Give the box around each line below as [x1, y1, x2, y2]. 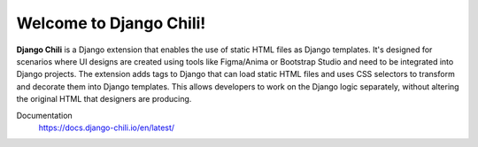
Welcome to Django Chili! [16, 13, 206, 33]
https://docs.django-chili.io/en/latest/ [38, 122, 175, 133]
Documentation [16, 110, 73, 120]
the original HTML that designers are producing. [16, 94, 192, 104]
